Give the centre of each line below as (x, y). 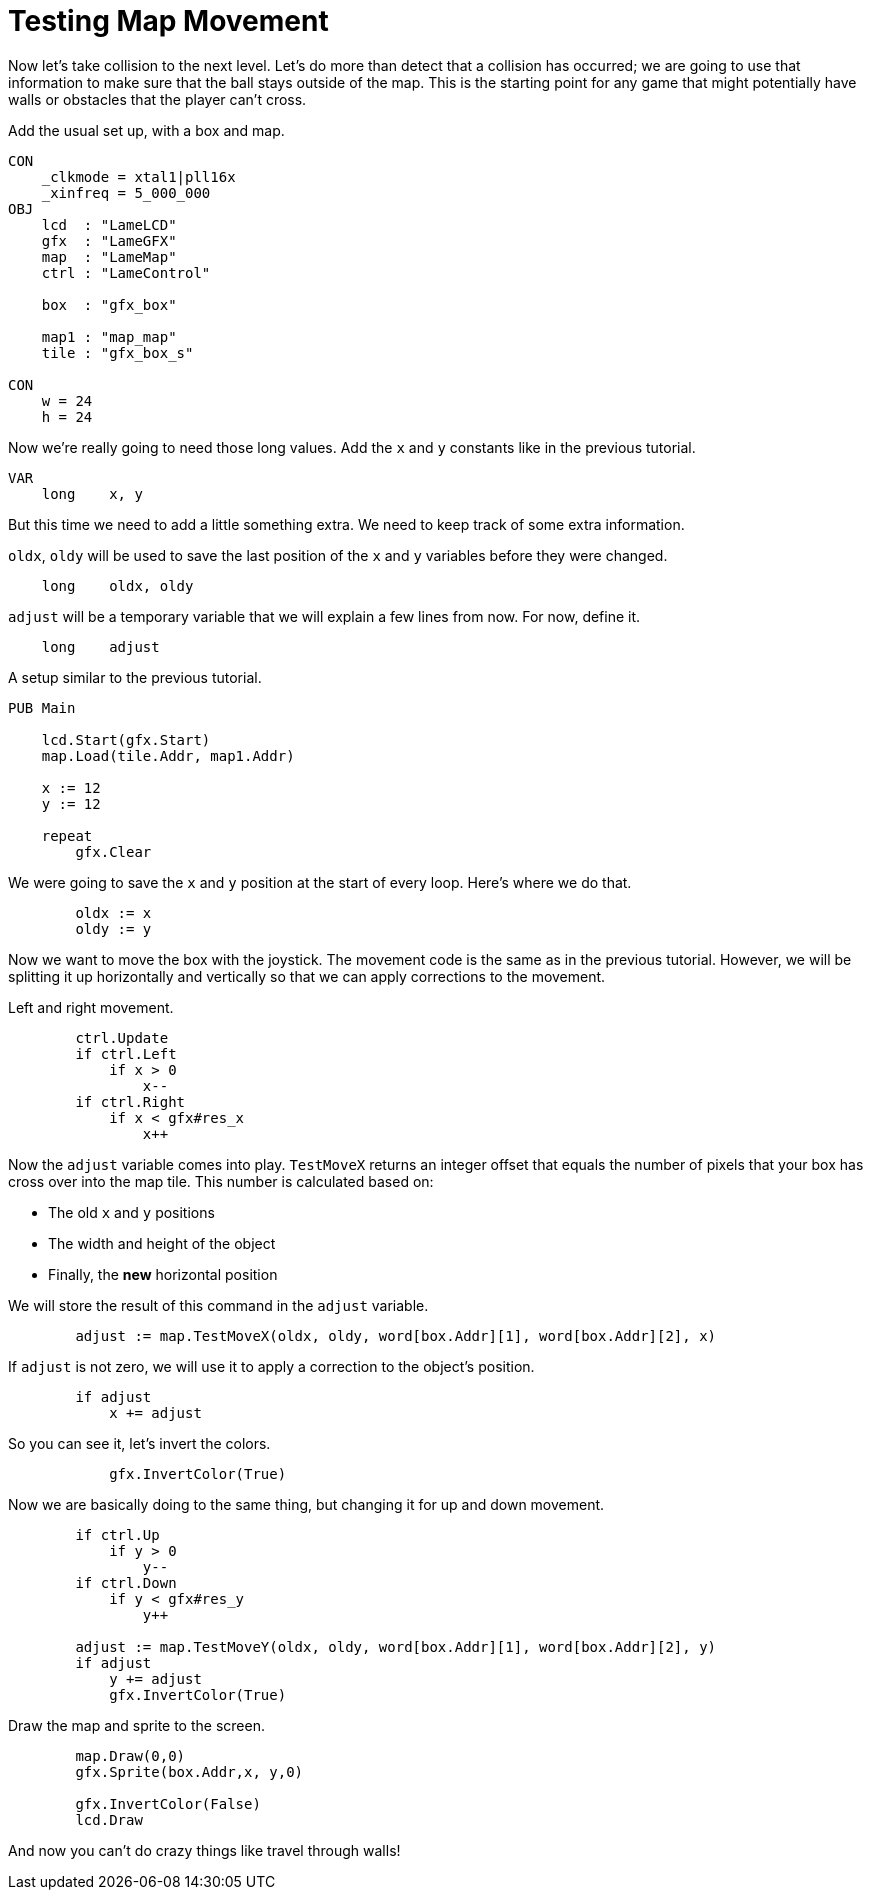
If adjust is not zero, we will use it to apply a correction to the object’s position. (271, 1366)
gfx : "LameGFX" (109, 240)
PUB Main (42, 707)
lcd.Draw (109, 1819)
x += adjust (155, 1412)
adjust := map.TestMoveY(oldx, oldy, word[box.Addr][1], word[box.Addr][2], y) (396, 1646)
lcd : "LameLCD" (109, 224)
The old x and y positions (131, 1212)
